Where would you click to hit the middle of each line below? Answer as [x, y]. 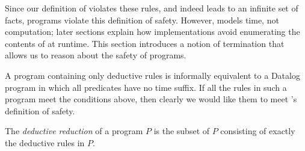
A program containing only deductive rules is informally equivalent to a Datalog [152, 75]
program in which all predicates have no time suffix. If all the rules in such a [146, 87]
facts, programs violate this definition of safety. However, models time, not [142, 20]
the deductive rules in [45, 142]
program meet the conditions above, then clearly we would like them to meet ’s [151, 99]
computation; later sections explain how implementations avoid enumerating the [152, 32]
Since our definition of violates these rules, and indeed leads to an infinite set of [152, 8]
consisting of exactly [258, 131]
